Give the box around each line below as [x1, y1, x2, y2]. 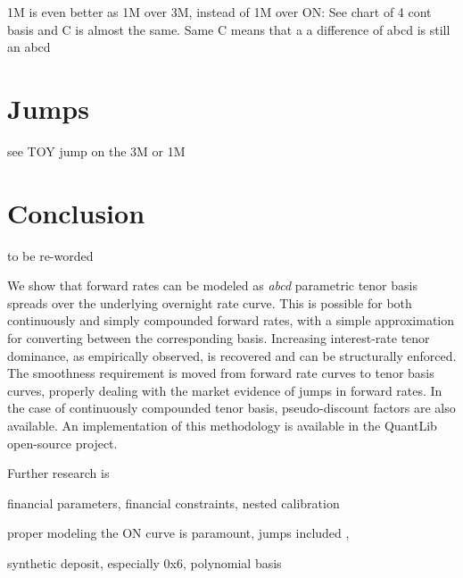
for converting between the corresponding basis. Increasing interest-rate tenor [7, 329, 430, 347]
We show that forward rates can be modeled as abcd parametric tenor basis [7, 276, 418, 295]
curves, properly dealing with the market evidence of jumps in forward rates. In [7, 381, 442, 399]
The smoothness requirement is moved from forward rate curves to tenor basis [7, 364, 434, 382]
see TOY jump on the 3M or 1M [7, 141, 186, 160]
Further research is [7, 464, 110, 482]
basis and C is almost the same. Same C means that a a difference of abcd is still [7, 20, 451, 38]
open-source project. [7, 433, 118, 452]
